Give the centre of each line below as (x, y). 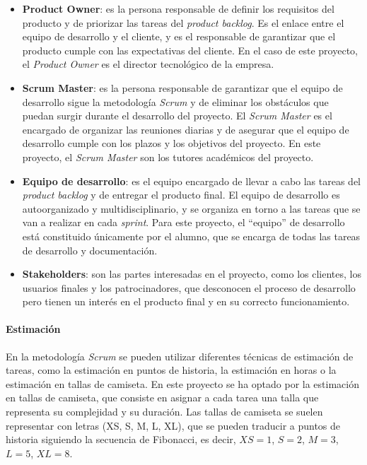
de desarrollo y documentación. (90, 250)
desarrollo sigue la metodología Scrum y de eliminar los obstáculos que (175, 101)
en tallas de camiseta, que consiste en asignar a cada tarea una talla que (162, 398)
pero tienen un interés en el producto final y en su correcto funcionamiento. (186, 301)
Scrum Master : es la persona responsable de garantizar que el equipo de (182, 87)
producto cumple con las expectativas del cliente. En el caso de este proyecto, (190, 50)
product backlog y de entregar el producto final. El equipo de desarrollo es (181, 195)
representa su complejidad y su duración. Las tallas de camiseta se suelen (164, 412)
